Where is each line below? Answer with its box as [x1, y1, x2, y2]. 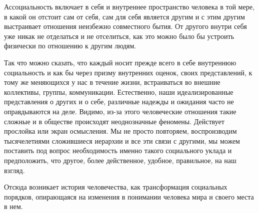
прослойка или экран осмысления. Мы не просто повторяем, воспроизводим [4, 126, 237, 136]
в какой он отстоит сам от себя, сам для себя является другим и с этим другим [4, 11, 245, 21]
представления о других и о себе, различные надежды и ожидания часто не [4, 96, 234, 107]
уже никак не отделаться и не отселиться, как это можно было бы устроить [4, 30, 234, 41]
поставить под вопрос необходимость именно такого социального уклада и [4, 145, 232, 156]
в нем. [4, 201, 23, 212]
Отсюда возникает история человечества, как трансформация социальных [4, 182, 227, 192]
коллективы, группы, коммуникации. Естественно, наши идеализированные [4, 86, 233, 97]
